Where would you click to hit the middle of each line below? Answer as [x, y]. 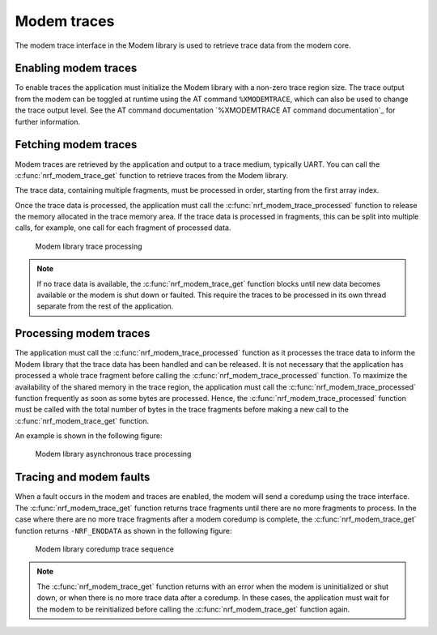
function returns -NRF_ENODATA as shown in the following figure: [123, 531]
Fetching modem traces [76, 145]
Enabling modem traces [76, 68]
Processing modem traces [83, 333]
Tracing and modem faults [83, 477]
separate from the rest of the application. [105, 306]
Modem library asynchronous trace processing [113, 454]
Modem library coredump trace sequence [104, 549]
